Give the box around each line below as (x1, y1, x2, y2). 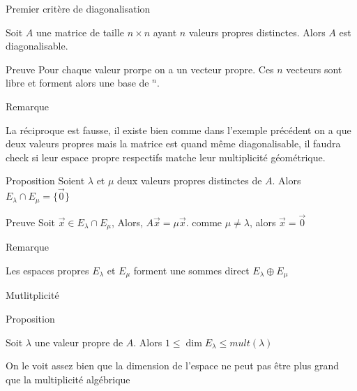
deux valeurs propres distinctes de (117, 173, 262, 188)
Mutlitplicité (6, 288, 59, 302)
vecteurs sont (286, 61, 342, 76)
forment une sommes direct (133, 263, 250, 277)
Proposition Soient (6, 173, 85, 188)
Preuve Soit (6, 214, 56, 229)
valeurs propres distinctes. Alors (188, 24, 326, 39)
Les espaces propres (6, 263, 89, 277)
